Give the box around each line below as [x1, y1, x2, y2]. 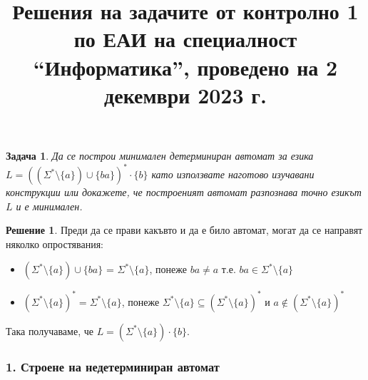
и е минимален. [16, 198, 83, 213]
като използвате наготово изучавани [151, 167, 315, 182]
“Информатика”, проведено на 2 [33, 52, 338, 81]
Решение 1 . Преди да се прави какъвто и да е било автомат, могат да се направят [6, 222, 363, 237]
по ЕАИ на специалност [73, 24, 297, 53]
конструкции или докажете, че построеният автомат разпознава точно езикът [6, 185, 362, 200]
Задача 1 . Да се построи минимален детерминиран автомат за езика [6, 148, 314, 163]
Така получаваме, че [6, 323, 93, 338]
